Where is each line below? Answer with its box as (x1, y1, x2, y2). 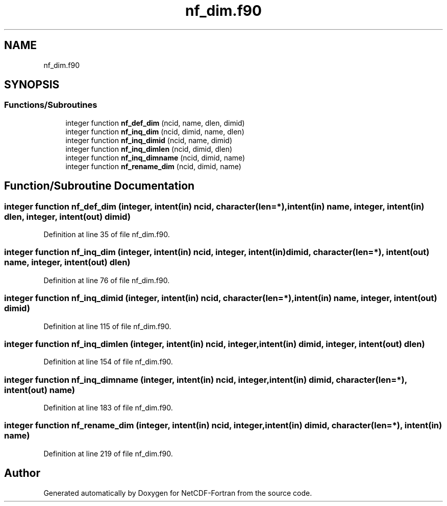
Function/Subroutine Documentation (4, 179, 195, 193)
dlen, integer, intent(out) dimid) (4, 211, 131, 222)
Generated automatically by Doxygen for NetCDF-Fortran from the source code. (43, 488, 312, 497)
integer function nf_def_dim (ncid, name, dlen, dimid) (65, 118, 245, 127)
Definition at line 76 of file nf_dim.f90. (43, 275, 170, 285)
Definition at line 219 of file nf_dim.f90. (43, 449, 173, 458)
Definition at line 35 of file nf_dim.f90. (43, 230, 170, 239)
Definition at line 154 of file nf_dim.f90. (43, 357, 173, 366)
